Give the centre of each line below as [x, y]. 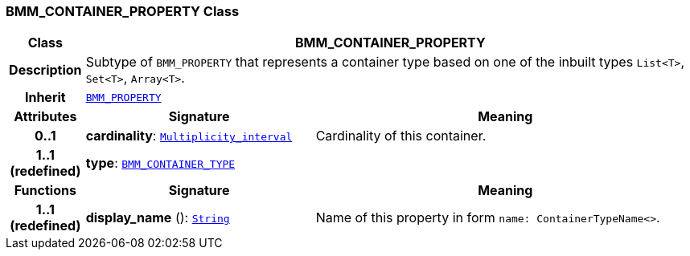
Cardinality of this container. [401, 136]
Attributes [45, 117]
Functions [45, 191]
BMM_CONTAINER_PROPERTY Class [123, 11]
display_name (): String [158, 218]
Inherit [45, 98]
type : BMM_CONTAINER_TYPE [160, 163]
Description [45, 70]
